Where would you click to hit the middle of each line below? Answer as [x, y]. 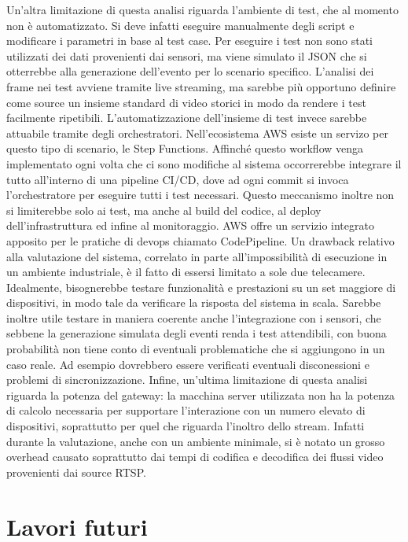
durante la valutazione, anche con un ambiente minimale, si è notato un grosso [196, 441]
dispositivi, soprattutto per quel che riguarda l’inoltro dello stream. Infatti [186, 426]
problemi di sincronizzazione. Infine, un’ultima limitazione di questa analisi [187, 380]
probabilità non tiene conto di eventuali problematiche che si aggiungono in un [196, 349]
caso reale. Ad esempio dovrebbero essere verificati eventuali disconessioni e [188, 364]
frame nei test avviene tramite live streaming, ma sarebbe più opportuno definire [201, 86]
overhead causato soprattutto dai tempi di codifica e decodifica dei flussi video [195, 457]
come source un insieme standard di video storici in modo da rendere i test [186, 102]
